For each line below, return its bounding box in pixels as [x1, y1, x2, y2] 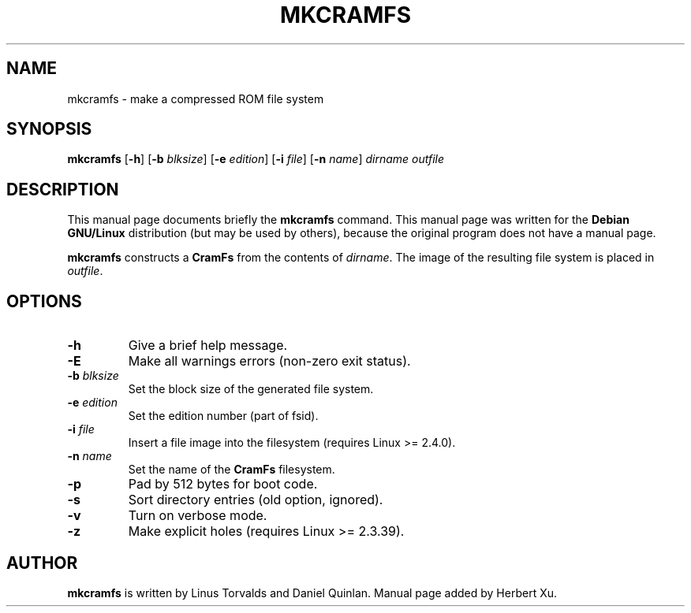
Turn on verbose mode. [128, 507, 267, 524]
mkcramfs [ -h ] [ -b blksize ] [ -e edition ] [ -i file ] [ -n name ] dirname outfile [67, 152, 445, 166]
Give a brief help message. [128, 337, 288, 354]
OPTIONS [6, 291, 82, 311]
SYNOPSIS [6, 119, 92, 139]
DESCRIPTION [6, 179, 119, 199]
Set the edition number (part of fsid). [128, 409, 319, 423]
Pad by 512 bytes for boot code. [128, 476, 318, 492]
